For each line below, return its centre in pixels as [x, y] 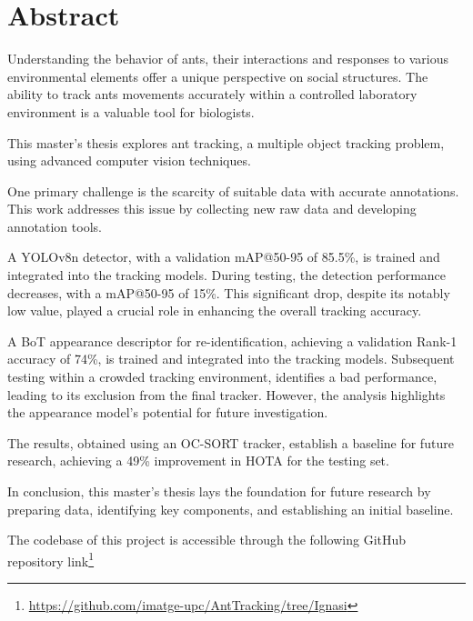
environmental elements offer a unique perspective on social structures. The [218, 76]
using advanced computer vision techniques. [129, 160]
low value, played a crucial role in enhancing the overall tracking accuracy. [215, 310]
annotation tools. [55, 226]
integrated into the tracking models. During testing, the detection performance [227, 275]
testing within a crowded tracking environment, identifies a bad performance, [222, 377]
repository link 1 [51, 559]
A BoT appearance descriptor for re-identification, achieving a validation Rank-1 [232, 341]
